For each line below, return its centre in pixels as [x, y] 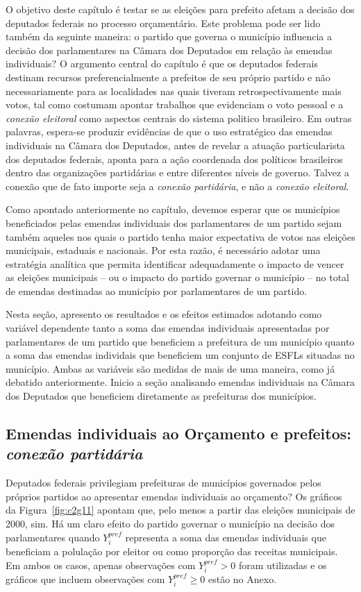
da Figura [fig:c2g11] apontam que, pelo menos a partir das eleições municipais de [180, 510]
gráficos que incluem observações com [85, 579]
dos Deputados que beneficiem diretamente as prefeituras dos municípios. [161, 396]
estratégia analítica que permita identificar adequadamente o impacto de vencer [175, 263]
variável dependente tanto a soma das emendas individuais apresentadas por [168, 328]
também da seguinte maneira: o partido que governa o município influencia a [169, 36]
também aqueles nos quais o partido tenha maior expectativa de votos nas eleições [180, 236]
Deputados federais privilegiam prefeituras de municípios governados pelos [163, 483]
